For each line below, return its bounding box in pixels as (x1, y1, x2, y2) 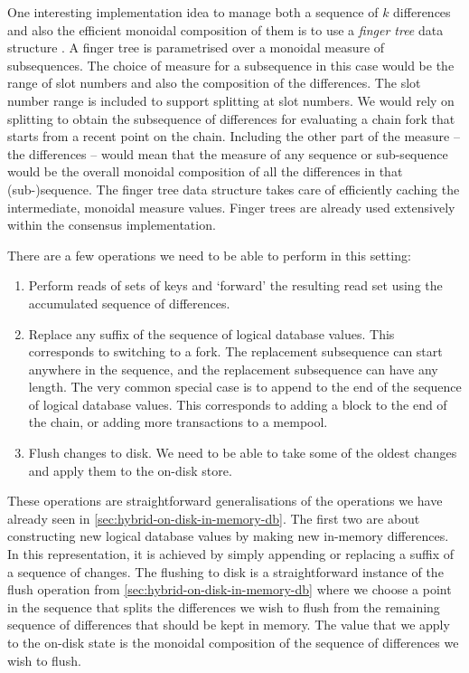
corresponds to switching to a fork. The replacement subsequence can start (28, 342, 443, 361)
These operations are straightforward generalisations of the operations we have (7, 491, 443, 510)
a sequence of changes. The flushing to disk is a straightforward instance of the (7, 562, 444, 581)
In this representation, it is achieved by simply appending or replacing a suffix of (7, 545, 455, 564)
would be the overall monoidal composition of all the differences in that (7, 162, 403, 181)
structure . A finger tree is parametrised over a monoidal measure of (7, 38, 385, 57)
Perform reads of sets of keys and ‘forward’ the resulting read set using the (28, 276, 443, 295)
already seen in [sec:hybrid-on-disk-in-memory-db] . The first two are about (7, 508, 420, 527)
